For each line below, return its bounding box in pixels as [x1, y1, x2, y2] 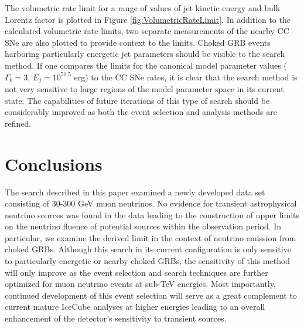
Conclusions [5, 151, 103, 175]
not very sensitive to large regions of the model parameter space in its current [5, 83, 284, 95]
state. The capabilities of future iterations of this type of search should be [5, 94, 270, 106]
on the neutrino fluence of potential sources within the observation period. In [5, 220, 282, 232]
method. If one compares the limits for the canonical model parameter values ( [5, 59, 287, 71]
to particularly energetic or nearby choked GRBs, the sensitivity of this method [5, 255, 291, 267]
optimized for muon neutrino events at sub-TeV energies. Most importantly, [5, 278, 276, 290]
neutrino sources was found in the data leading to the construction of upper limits [5, 208, 300, 221]
